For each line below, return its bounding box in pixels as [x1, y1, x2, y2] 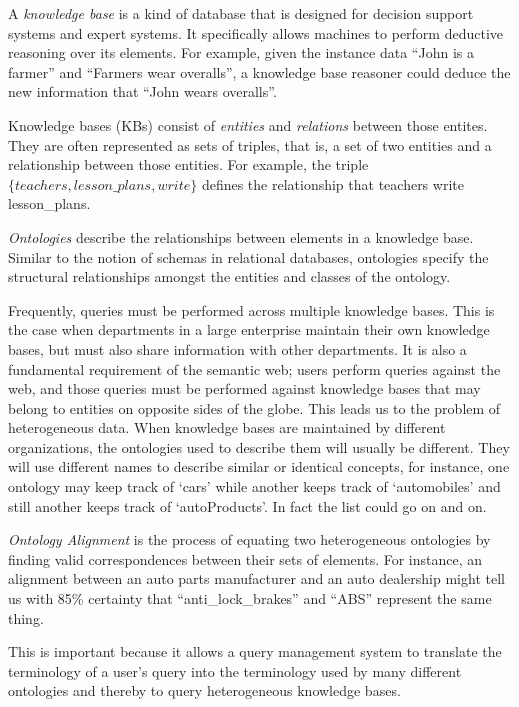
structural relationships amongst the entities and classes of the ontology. [8, 266, 451, 287]
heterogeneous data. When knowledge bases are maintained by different [8, 417, 446, 438]
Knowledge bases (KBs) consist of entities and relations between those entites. [8, 114, 488, 135]
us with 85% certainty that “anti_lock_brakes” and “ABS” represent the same [8, 588, 492, 609]
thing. [8, 607, 44, 628]
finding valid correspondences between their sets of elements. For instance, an [8, 548, 483, 569]
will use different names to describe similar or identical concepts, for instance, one [8, 456, 510, 477]
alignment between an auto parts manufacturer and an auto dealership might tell [8, 568, 505, 589]
